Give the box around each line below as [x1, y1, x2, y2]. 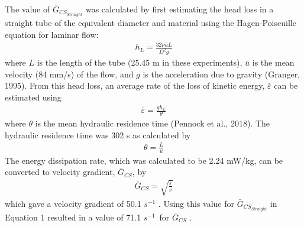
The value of [5, 3, 50, 15]
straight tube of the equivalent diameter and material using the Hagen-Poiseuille [5, 17, 296, 29]
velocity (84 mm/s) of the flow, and [5, 67, 134, 80]
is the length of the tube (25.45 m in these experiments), [37, 56, 242, 69]
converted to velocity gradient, [5, 166, 115, 178]
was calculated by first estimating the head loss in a [85, 3, 274, 15]
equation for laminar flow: [5, 28, 99, 40]
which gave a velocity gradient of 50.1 [5, 197, 141, 209]
